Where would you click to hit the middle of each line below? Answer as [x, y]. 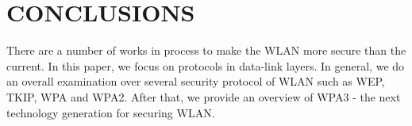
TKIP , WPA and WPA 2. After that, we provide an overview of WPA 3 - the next [204, 96]
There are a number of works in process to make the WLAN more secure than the [206, 50]
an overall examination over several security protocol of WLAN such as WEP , [196, 81]
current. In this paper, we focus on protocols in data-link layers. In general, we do [206, 65]
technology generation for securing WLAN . [111, 112]
